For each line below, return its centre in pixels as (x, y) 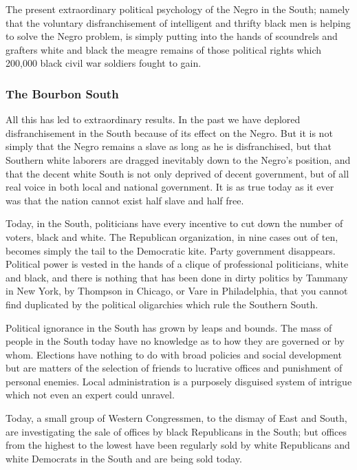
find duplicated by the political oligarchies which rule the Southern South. (162, 304)
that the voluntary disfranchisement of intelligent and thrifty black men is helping (178, 22)
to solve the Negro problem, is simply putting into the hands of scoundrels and (172, 36)
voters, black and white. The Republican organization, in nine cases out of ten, (172, 236)
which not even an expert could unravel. (90, 395)
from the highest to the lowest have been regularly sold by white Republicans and (178, 445)
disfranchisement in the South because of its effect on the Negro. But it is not (169, 132)
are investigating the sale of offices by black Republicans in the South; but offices (176, 431)
